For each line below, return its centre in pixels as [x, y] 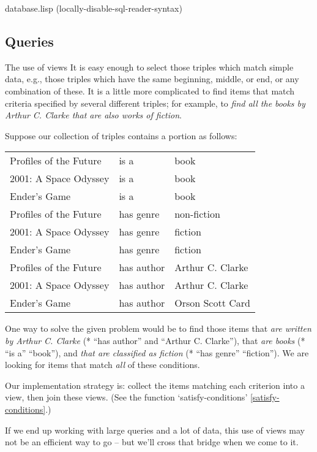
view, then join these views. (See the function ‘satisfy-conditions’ [126, 397]
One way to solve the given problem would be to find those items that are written [158, 328]
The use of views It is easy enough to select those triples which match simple [149, 67]
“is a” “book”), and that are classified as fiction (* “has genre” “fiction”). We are [157, 352]
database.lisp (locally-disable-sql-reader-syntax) [94, 8]
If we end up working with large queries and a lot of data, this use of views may [155, 430]
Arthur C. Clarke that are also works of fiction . [93, 115]
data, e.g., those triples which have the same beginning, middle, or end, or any [152, 79]
